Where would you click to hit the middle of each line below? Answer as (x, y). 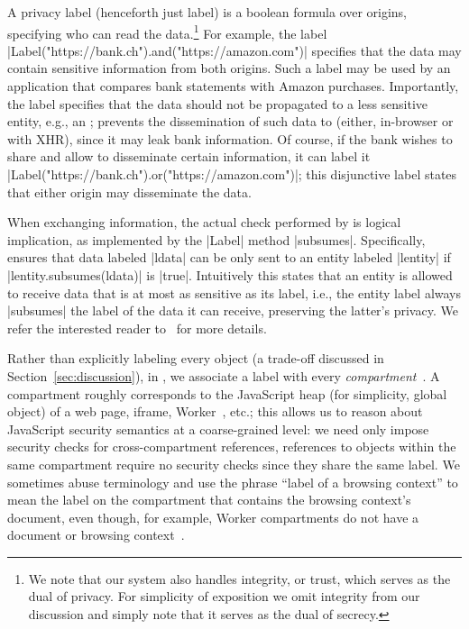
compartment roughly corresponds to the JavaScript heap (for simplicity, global (227, 393)
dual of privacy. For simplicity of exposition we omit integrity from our (224, 596)
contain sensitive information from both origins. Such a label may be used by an (229, 68)
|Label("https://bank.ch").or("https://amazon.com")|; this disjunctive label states (232, 174)
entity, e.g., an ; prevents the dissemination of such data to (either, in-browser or (230, 121)
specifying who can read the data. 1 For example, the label (167, 32)
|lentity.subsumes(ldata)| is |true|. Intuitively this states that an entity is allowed (230, 274)
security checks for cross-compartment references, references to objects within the (232, 447)
